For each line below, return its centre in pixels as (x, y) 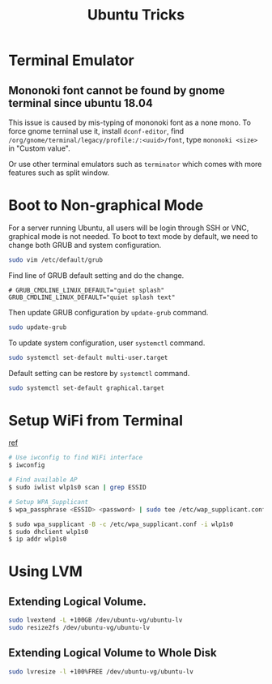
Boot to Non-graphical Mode (106, 205)
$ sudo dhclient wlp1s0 (49, 532)
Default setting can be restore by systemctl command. (99, 373)
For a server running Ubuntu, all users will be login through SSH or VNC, (129, 228)
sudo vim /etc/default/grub (56, 260)
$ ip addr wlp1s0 (38, 539)
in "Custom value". (39, 148)
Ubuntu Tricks (136, 15)
